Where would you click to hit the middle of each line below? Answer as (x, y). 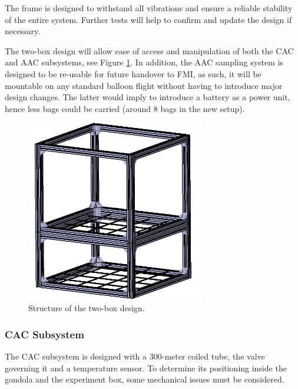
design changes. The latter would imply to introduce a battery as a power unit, (148, 97)
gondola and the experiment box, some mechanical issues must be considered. (145, 379)
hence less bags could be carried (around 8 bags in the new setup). (125, 108)
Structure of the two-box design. (87, 308)
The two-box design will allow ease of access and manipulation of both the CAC (149, 50)
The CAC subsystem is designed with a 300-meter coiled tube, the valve (135, 356)
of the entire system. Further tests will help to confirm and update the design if (148, 19)
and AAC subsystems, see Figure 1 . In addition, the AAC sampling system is (144, 62)
